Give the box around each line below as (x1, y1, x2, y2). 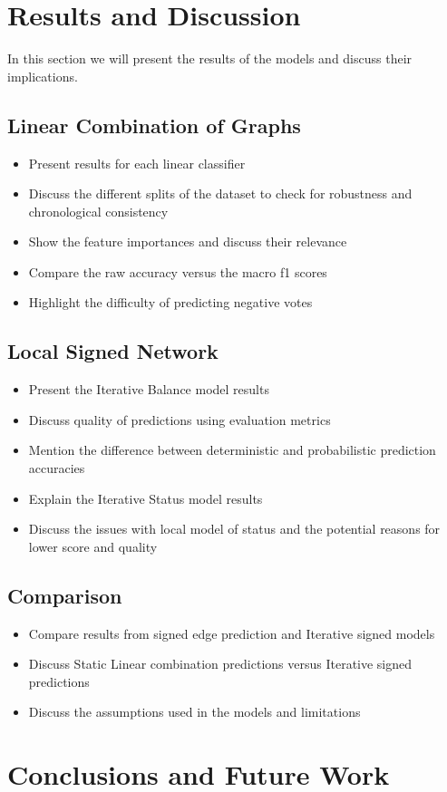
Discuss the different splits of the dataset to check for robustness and (28, 184, 413, 203)
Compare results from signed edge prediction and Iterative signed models (28, 623, 435, 642)
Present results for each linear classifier (28, 153, 246, 172)
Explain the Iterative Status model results (28, 488, 263, 507)
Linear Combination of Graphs (7, 111, 301, 139)
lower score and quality (28, 536, 158, 555)
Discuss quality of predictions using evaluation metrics (28, 410, 331, 429)
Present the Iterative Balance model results (28, 380, 269, 399)
